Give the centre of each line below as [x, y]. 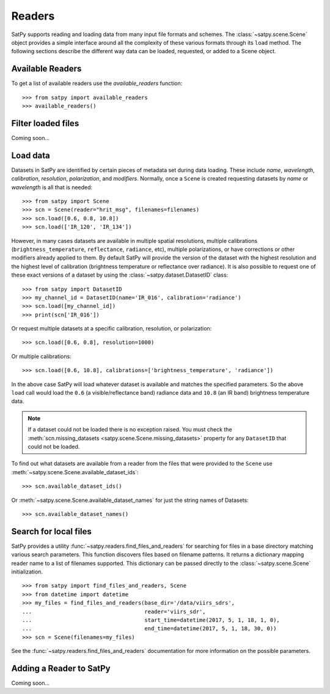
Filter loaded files [45, 123]
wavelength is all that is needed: [52, 187]
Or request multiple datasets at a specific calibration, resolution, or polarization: [112, 329]
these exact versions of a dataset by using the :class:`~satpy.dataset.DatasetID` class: [120, 275]
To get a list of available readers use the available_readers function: [97, 83]
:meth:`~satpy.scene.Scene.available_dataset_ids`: [75, 472]
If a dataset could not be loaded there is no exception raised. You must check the [130, 430]
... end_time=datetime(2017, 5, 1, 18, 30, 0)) [149, 629]
